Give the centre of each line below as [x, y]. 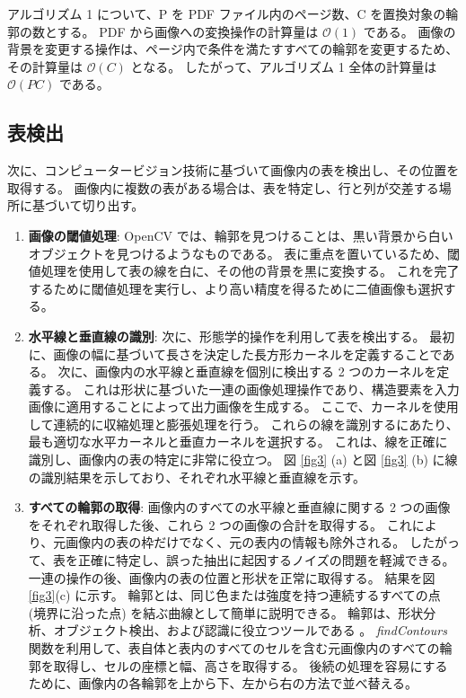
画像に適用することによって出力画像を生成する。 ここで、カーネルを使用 [243, 406]
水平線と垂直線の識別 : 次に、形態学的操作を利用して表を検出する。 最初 [242, 336]
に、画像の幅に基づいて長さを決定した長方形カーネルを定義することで [235, 353]
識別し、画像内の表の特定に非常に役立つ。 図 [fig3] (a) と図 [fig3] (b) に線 [243, 459]
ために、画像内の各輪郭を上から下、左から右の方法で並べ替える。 [223, 683]
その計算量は [45, 66]
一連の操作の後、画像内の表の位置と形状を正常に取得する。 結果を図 [232, 577]
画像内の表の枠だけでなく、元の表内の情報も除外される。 [236, 542]
